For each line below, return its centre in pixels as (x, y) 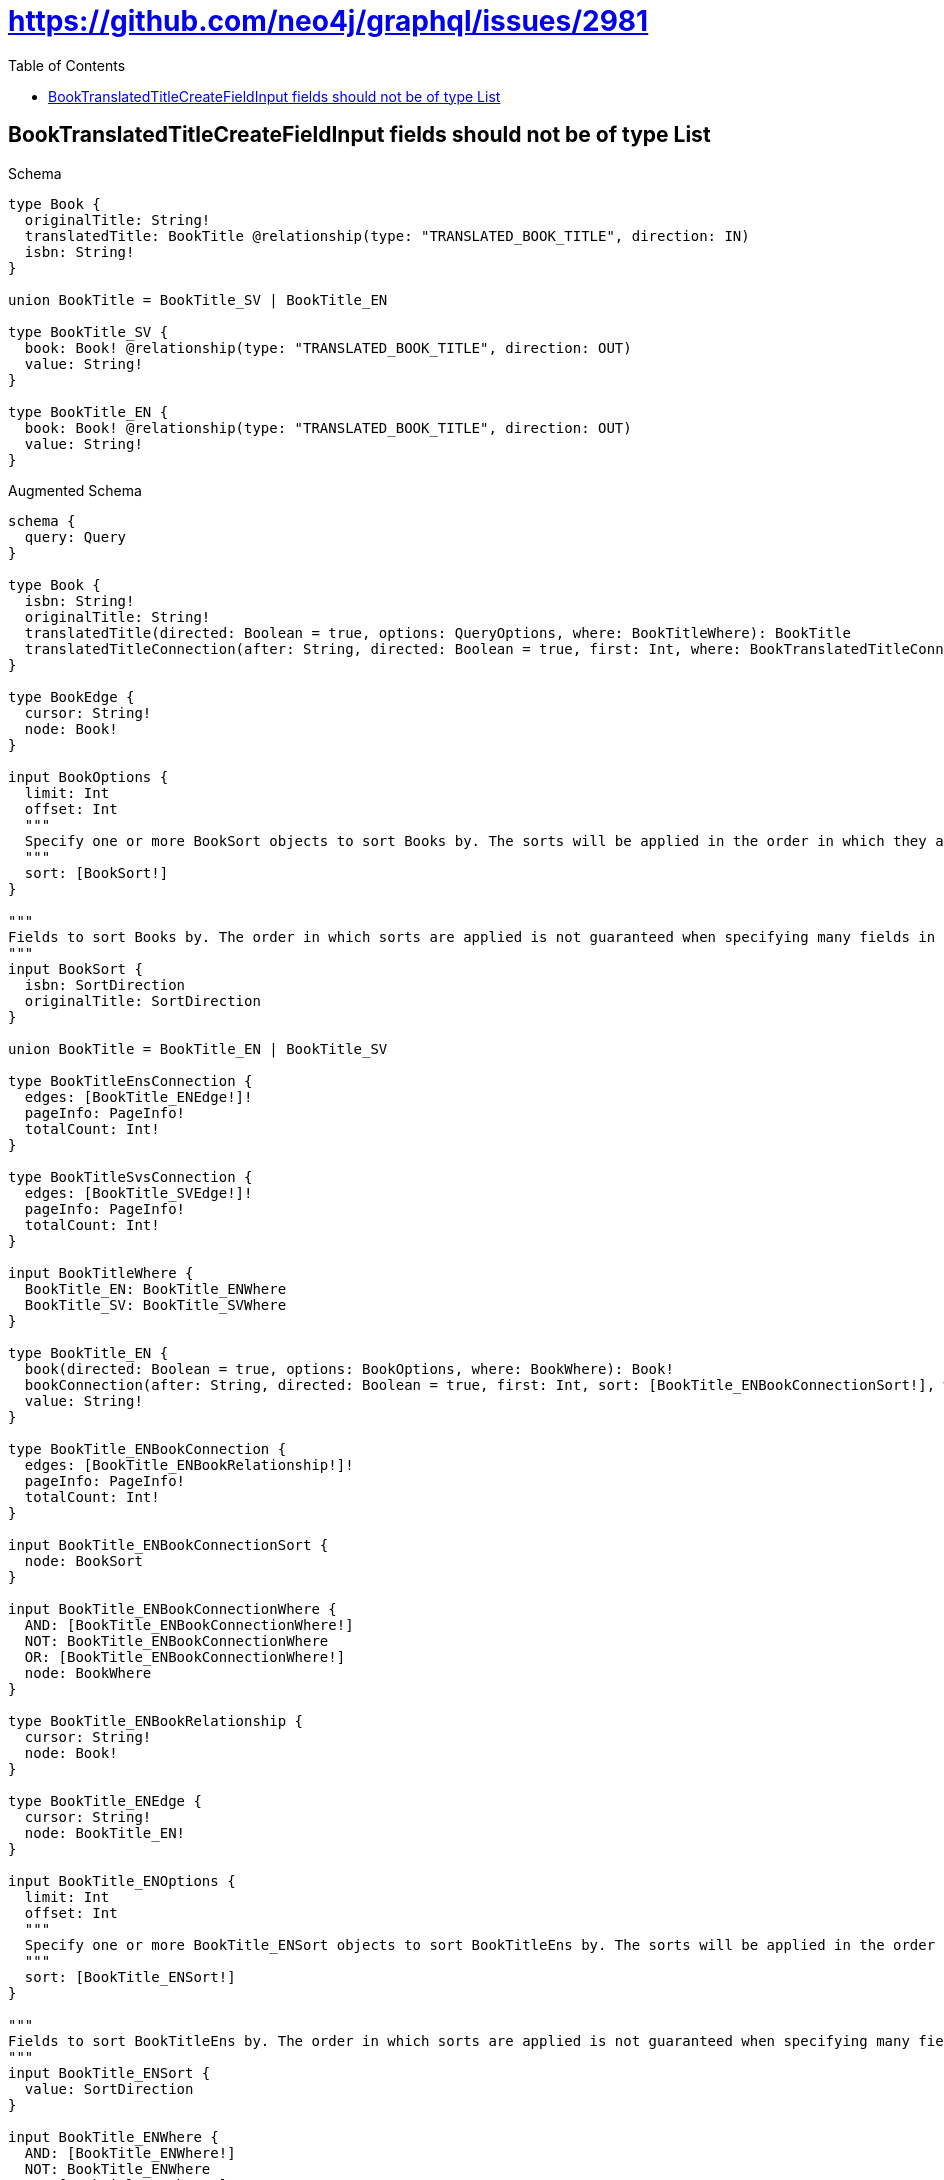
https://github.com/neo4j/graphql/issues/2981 (328, 21)
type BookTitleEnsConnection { (130, 1080)
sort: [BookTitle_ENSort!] (130, 1976)
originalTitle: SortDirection (142, 1000)
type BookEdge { (71, 696)
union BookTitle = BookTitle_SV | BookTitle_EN (198, 299)
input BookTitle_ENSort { (109, 2072)
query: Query (75, 536)
